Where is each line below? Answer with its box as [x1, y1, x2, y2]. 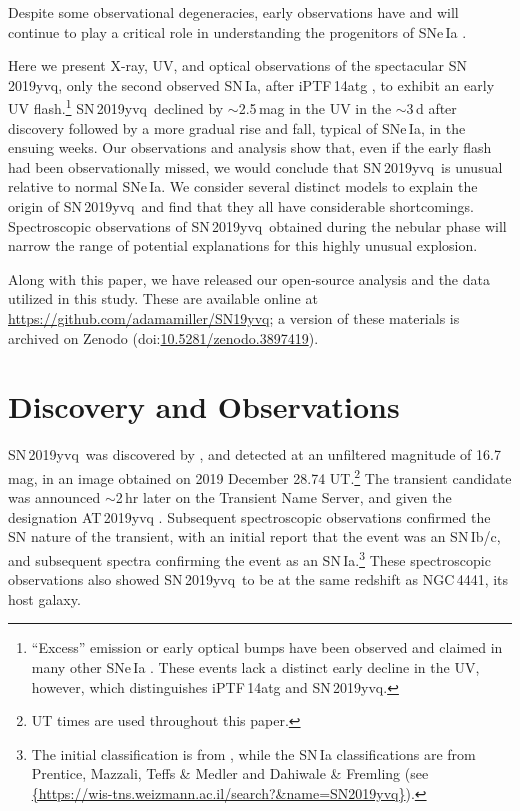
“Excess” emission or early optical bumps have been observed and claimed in [31, 637, 503, 658]
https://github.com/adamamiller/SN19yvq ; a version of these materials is [8, 307, 460, 328]
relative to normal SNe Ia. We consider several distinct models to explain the [8, 176, 478, 197]
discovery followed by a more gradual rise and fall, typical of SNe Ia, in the [8, 117, 466, 138]
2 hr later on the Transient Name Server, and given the [115, 487, 452, 508]
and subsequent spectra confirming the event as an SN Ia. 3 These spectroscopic [8, 546, 491, 570]
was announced [8, 487, 101, 508]
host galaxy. [8, 588, 81, 609]
